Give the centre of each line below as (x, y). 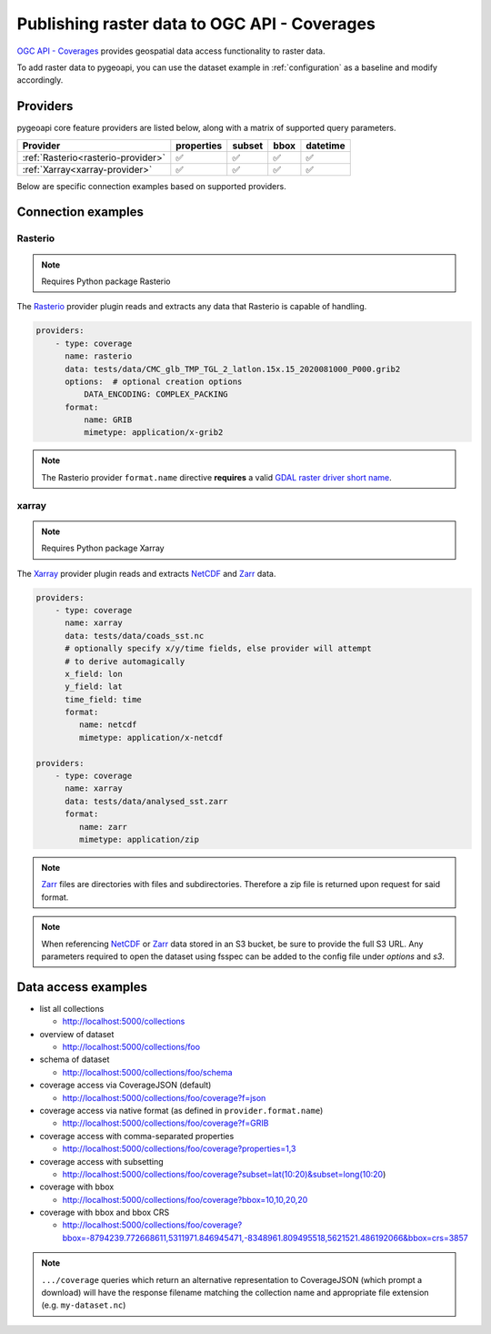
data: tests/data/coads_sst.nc (135, 636)
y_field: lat (94, 687)
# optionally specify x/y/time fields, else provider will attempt (218, 649)
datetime (326, 146)
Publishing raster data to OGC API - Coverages (196, 24)
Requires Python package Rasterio (106, 281)
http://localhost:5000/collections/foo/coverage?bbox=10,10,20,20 (185, 1199)
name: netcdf (108, 725)
